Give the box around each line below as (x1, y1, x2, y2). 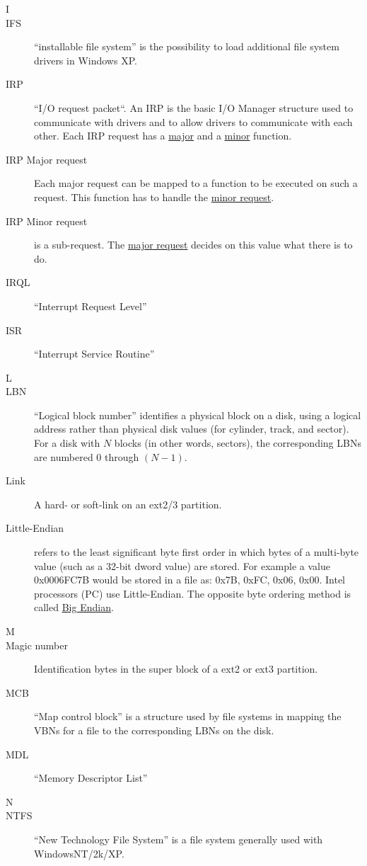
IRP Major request (6, 152, 88, 166)
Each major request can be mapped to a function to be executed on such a (34, 176, 358, 190)
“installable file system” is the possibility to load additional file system (34, 39, 339, 54)
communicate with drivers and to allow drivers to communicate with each (34, 114, 353, 129)
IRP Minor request (6, 213, 88, 228)
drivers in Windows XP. (34, 52, 137, 67)
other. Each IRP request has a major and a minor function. (34, 128, 292, 143)
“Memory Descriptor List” (34, 770, 148, 785)
